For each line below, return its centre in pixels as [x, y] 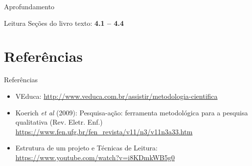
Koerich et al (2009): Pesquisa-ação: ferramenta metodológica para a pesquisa [132, 112]
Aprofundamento [29, 6]
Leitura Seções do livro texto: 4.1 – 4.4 [64, 23]
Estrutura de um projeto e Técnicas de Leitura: [86, 148]
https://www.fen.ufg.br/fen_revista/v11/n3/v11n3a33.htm [104, 131]
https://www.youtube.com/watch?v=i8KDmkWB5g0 [95, 157]
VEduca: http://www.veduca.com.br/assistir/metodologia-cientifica [116, 96]
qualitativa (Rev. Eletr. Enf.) [59, 122]
